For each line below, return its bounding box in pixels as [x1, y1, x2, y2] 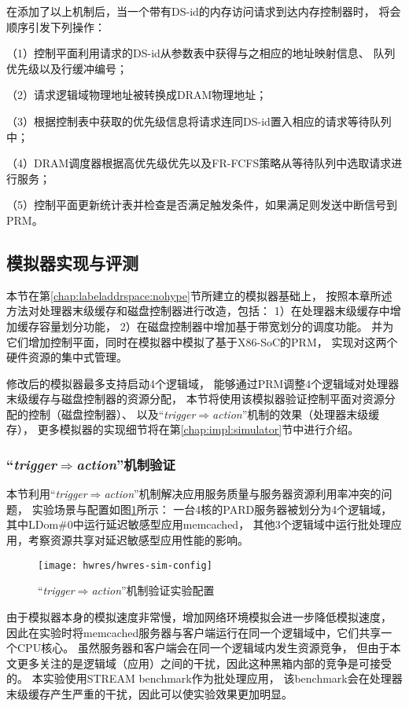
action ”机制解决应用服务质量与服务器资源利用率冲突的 [104, 485, 381, 502]
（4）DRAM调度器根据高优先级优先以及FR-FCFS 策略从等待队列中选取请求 [6, 155, 392, 171]
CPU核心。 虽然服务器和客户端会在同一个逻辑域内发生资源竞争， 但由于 [17, 639, 390, 656]
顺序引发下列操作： [6, 18, 105, 35]
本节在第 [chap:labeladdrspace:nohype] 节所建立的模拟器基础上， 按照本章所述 [6, 287, 392, 303]
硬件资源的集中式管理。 [6, 349, 127, 365]
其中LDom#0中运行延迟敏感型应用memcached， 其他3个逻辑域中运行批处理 [6, 516, 391, 533]
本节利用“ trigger [6, 485, 87, 502]
